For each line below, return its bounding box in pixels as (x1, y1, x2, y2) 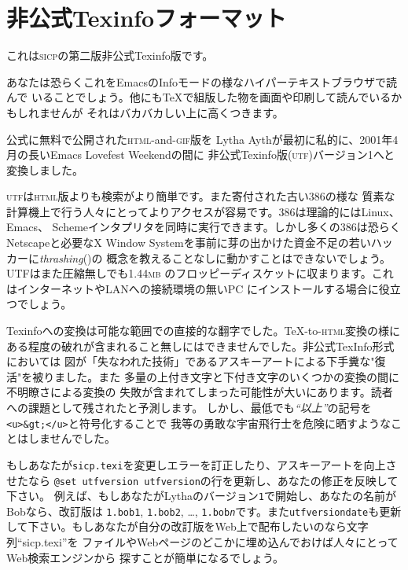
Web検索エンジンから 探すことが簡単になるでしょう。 (6, 549, 285, 565)
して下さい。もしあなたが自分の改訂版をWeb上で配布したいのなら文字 (6, 518, 369, 535)
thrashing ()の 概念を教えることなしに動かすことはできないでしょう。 (39, 249, 391, 266)
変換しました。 (6, 161, 83, 178)
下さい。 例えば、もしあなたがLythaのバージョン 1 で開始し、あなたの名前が (6, 487, 396, 504)
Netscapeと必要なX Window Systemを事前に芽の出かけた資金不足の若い (6, 234, 371, 251)
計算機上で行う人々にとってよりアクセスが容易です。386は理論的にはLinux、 (6, 203, 400, 219)
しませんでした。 (28, 430, 116, 447)
